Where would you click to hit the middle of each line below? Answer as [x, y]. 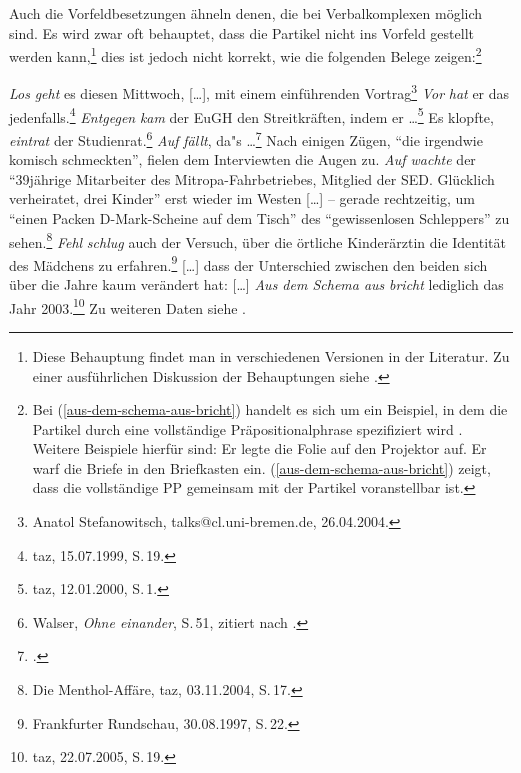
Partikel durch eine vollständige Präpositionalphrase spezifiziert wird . [247, 428]
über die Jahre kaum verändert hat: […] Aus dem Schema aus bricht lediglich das [256, 284]
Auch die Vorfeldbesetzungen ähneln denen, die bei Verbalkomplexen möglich [246, 13]
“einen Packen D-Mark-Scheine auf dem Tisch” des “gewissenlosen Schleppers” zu [259, 217]
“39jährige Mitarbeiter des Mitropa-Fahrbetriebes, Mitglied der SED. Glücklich [252, 178]
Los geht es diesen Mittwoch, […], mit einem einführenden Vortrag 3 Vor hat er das [259, 92]
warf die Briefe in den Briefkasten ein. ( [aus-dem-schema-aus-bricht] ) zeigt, [261, 467]
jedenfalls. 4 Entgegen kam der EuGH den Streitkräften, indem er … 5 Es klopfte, [251, 115]
